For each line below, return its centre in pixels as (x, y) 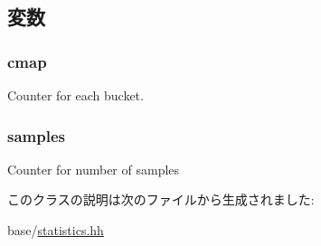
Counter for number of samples (94, 169)
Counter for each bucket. (76, 95)
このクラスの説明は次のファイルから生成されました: (161, 199)
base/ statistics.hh (56, 230)
